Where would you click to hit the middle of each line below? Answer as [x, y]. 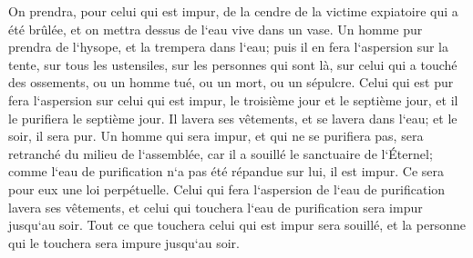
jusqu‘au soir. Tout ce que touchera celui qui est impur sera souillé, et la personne [237, 225]
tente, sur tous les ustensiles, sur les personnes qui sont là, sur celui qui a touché [233, 64]
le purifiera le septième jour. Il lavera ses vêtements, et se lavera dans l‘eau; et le [233, 118]
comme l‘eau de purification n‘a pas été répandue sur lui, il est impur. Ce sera [226, 171]
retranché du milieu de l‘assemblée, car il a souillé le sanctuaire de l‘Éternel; [221, 153]
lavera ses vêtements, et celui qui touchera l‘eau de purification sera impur [216, 207]
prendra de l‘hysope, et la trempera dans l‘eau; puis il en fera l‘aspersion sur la [228, 47]
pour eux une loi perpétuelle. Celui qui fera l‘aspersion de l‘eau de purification [227, 189]
